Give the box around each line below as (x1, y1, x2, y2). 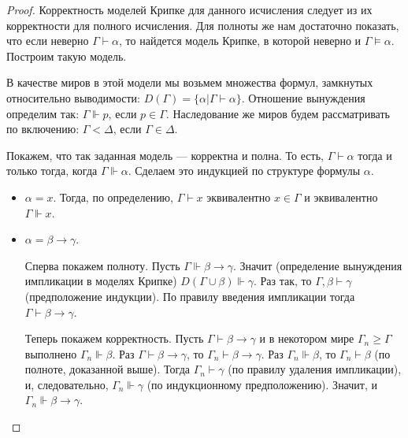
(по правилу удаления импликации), (228, 361, 402, 377)
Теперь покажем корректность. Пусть (24, 330, 204, 347)
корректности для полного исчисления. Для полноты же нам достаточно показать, (6, 17, 399, 33)
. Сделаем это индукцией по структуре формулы (128, 162, 361, 179)
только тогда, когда (6, 162, 98, 179)
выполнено (24, 345, 77, 362)
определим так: (6, 105, 80, 121)
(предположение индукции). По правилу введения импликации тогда (24, 288, 355, 304)
